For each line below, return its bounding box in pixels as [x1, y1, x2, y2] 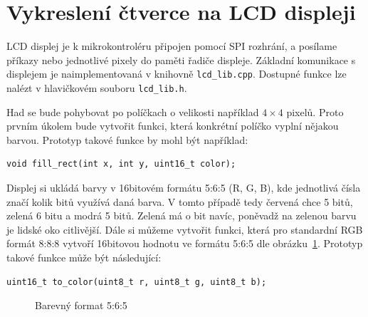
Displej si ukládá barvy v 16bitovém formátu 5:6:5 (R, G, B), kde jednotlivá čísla [6, 180, 361, 194]
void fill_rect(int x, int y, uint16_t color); [6, 159, 236, 170]
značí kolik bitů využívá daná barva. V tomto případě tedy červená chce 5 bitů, [6, 194, 353, 209]
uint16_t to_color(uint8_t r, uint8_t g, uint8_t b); [6, 276, 267, 287]
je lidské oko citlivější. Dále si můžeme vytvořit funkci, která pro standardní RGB [6, 222, 363, 237]
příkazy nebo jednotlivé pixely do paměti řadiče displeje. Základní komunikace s [6, 52, 356, 67]
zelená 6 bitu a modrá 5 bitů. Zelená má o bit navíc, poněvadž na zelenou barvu [6, 208, 357, 223]
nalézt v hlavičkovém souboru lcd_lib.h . [6, 80, 187, 95]
